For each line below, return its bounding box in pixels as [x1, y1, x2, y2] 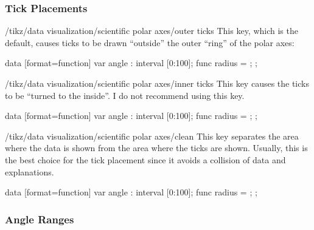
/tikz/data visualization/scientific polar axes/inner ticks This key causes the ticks [5, 77, 309, 89]
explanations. [5, 165, 54, 178]
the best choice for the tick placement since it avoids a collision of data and [5, 153, 286, 166]
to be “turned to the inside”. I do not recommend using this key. [5, 89, 245, 101]
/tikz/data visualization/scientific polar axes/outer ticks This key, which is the [5, 24, 298, 37]
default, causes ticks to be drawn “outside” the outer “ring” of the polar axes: [5, 36, 295, 49]
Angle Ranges [5, 211, 74, 226]
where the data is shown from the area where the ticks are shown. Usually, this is [5, 141, 308, 154]
